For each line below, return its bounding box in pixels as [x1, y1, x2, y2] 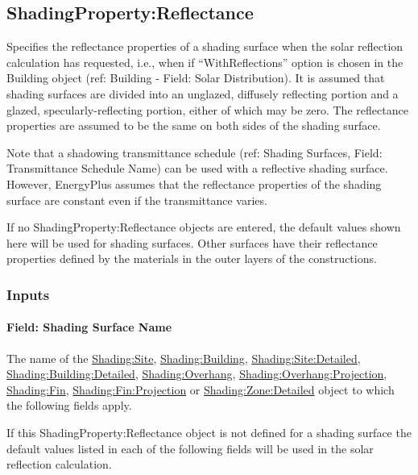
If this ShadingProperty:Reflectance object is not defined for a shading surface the [6, 423, 412, 440]
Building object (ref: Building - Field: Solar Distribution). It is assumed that [6, 69, 385, 86]
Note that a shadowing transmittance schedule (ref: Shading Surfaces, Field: [6, 144, 383, 160]
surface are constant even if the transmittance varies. [6, 191, 267, 208]
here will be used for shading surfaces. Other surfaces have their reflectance [6, 234, 378, 251]
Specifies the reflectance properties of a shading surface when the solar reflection [6, 38, 404, 55]
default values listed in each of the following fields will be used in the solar [6, 440, 374, 456]
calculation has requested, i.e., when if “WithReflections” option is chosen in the [6, 53, 404, 70]
